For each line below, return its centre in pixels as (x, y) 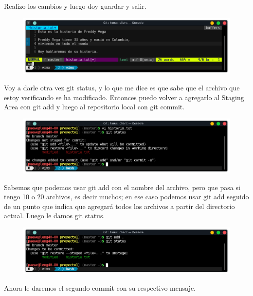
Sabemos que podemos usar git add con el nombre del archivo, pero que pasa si (122, 187)
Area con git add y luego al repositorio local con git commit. (94, 107)
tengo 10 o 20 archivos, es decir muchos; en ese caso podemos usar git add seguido (126, 197)
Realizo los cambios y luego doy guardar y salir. (75, 6)
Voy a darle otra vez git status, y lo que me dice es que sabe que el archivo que (122, 88)
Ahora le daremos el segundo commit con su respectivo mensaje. (100, 287)
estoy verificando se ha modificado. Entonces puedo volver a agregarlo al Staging (124, 97)
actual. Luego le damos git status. (54, 216)
